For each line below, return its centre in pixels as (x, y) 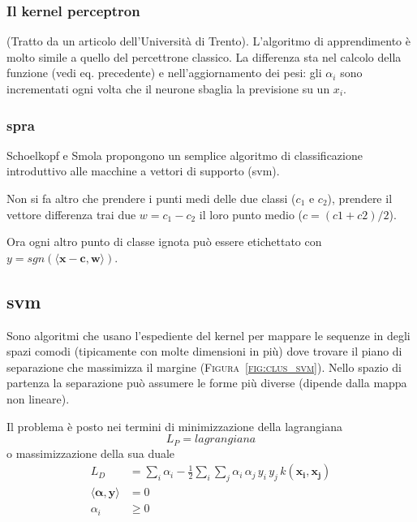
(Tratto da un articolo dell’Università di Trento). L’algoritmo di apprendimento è (208, 41)
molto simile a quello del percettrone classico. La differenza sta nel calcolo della (204, 56)
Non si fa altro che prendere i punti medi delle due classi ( (151, 198)
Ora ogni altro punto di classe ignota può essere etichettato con (164, 242)
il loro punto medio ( (251, 214)
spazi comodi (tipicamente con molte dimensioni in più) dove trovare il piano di (204, 351)
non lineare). (38, 398)
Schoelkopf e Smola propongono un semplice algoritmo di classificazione (185, 155)
